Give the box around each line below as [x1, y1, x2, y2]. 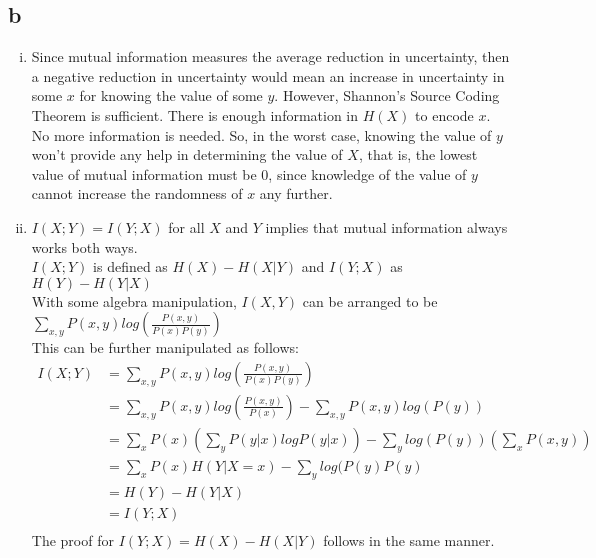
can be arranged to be [302, 290, 438, 311]
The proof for [31, 529, 114, 550]
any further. [259, 183, 333, 204]
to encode [415, 104, 474, 125]
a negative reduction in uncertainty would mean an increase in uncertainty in [31, 65, 505, 86]
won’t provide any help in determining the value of [31, 144, 343, 165]
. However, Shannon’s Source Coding [274, 85, 500, 106]
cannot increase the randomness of [31, 183, 243, 204]
